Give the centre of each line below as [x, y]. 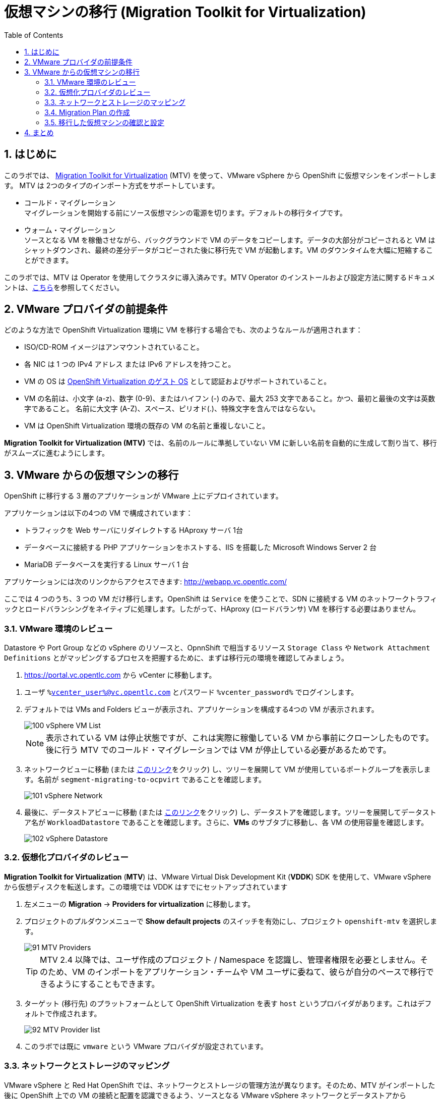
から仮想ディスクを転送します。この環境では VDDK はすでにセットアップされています [146, 887]
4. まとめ [39, 132]
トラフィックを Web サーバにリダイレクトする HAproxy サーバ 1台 [134, 530]
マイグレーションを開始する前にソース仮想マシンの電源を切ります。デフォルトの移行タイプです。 [185, 212]
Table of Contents [34, 35]
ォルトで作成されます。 [63, 1013]
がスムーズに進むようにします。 [56, 453]
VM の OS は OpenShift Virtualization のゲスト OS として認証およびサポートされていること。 [178, 381]
